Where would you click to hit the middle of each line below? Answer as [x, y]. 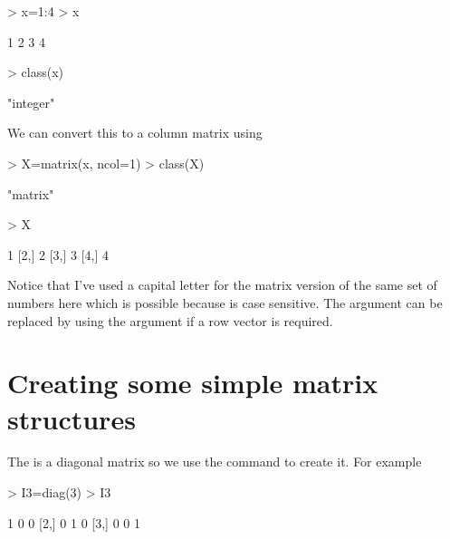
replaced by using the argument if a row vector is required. [170, 320]
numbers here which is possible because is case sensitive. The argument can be [225, 302]
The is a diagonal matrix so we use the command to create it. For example [215, 462]
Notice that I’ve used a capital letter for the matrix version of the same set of [222, 285]
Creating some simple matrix [193, 383]
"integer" [31, 102]
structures [72, 418]
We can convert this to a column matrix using [135, 133]
